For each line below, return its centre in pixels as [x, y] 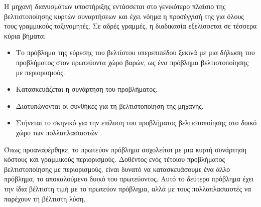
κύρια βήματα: [25, 35]
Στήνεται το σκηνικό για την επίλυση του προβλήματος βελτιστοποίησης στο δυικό [136, 123]
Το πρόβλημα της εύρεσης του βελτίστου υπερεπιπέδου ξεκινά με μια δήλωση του [135, 52]
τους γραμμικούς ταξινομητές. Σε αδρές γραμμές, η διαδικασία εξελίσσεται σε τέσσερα [130, 26]
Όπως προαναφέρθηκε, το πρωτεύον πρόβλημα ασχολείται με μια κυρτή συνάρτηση [125, 149]
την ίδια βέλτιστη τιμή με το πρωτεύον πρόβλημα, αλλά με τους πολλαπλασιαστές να [128, 188]
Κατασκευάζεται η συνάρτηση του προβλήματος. [87, 89]
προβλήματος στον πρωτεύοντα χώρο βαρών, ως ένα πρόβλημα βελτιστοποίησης [132, 62]
